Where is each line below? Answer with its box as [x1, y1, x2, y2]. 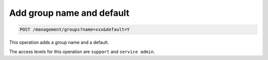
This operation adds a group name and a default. [9, 40, 109, 46]
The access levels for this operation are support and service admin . [9, 49, 155, 55]
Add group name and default [9, 7, 130, 18]
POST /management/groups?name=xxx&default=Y [19, 27, 130, 32]
